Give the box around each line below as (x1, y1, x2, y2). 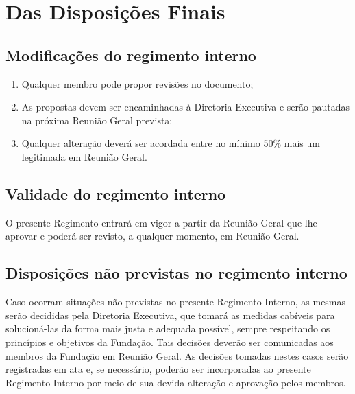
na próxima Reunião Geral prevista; (21, 113, 173, 127)
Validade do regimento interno (5, 183, 226, 204)
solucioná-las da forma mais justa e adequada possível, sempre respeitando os (5, 321, 330, 336)
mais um (284, 136, 320, 150)
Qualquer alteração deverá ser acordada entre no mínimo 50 (21, 136, 273, 150)
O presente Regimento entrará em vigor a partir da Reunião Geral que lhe (5, 215, 317, 229)
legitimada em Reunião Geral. (21, 149, 147, 163)
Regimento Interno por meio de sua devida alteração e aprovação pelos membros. (5, 375, 346, 389)
